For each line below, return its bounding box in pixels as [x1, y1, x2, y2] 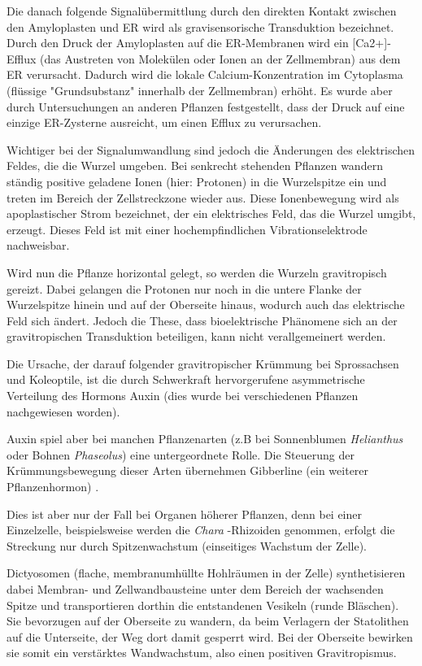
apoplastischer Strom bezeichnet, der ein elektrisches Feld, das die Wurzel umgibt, [7, 205, 416, 222]
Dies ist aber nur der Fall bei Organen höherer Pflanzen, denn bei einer [7, 505, 362, 522]
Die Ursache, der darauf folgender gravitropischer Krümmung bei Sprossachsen [7, 355, 399, 372]
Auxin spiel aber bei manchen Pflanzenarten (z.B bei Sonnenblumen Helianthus [7, 430, 403, 447]
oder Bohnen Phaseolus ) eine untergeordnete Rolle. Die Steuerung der [7, 446, 355, 463]
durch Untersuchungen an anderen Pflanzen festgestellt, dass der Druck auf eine [7, 98, 405, 115]
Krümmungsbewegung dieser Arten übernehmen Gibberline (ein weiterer [7, 462, 369, 479]
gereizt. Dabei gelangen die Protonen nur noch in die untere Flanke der [7, 280, 362, 297]
